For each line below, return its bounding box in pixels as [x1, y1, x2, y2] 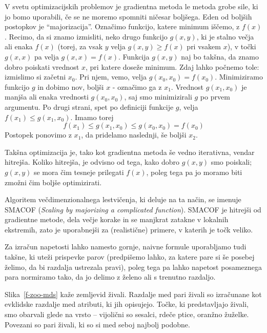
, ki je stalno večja [196, 31, 254, 42]
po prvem [200, 91, 230, 102]
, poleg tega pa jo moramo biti [146, 166, 242, 177]
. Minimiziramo [215, 71, 263, 82]
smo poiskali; [211, 156, 252, 167]
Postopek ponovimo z [5, 129, 72, 140]
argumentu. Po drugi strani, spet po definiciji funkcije [5, 101, 174, 112]
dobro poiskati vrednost [5, 61, 79, 72]
